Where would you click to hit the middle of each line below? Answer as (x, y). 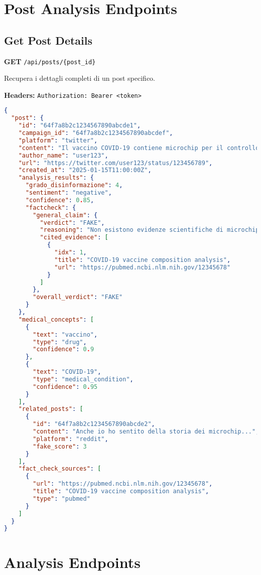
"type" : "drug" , (60, 342)
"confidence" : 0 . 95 (65, 387)
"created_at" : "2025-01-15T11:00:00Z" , (85, 170)
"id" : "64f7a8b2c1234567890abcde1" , (80, 126)
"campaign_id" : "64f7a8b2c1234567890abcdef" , (96, 133)
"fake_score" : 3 (60, 446)
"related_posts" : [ (51, 409)
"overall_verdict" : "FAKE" (78, 297)
